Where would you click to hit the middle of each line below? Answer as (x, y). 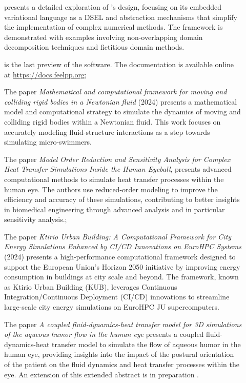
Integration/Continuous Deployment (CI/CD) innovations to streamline (117, 297)
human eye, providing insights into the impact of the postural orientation (119, 354)
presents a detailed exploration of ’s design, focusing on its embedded (113, 7)
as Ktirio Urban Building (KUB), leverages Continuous (91, 286)
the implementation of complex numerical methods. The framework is (114, 27)
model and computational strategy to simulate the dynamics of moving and (122, 112)
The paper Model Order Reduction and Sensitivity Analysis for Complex (117, 159)
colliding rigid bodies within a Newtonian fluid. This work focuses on (112, 121)
